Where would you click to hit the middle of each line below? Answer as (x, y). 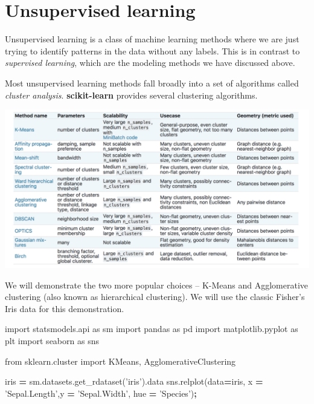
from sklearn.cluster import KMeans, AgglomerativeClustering (120, 361)
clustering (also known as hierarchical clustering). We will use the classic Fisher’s (155, 297)
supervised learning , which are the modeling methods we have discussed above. (150, 63)
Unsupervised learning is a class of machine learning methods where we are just (152, 39)
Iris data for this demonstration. (65, 308)
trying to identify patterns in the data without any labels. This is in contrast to (152, 50)
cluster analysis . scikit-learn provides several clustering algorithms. (131, 95)
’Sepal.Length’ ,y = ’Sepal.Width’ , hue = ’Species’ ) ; (101, 393)
